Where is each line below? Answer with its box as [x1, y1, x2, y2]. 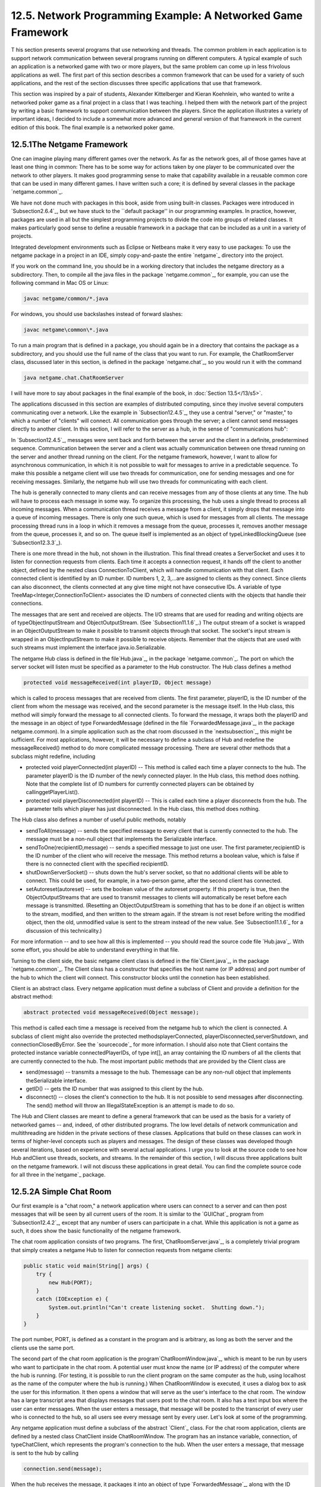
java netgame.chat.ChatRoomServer [23, 374, 124, 381]
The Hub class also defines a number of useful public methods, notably [11, 816, 187, 823]
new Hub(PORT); [48, 1279, 93, 1286]
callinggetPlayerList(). [26, 789, 80, 796]
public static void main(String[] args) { [23, 1262, 149, 1269]
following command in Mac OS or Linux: [11, 280, 109, 287]
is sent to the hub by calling [11, 1449, 78, 1457]
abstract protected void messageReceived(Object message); [23, 1009, 199, 1016]
